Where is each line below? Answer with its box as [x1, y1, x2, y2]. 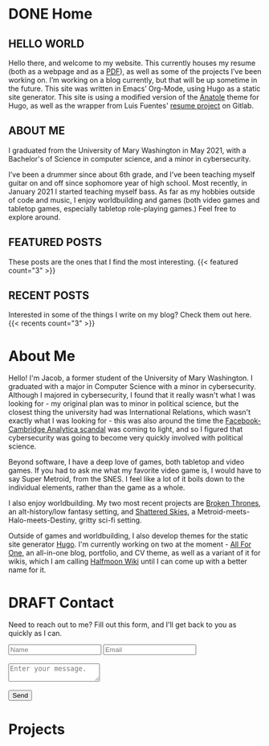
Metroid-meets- [197, 507, 251, 517]
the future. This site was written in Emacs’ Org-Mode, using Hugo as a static [8, 84, 261, 93]
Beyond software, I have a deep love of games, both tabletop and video [8, 457, 245, 467]
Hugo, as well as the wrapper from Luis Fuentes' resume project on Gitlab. [8, 101, 255, 110]
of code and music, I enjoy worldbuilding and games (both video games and [8, 195, 260, 205]
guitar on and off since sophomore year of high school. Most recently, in [8, 178, 247, 187]
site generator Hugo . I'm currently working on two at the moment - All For [8, 539, 251, 549]
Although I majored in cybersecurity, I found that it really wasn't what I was [8, 391, 256, 400]
